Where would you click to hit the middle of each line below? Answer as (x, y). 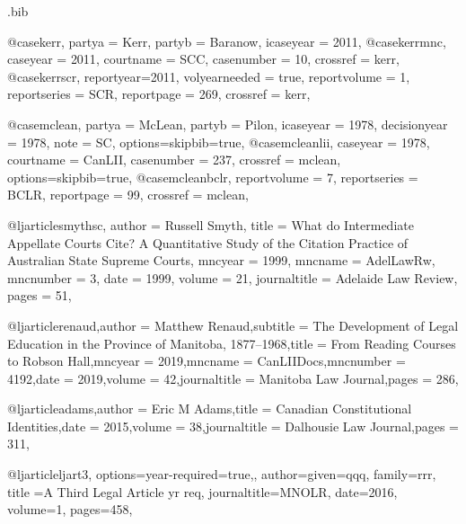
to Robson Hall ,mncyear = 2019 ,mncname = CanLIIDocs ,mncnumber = (207, 361)
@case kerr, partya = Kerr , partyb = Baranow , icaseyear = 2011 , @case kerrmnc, (227, 41)
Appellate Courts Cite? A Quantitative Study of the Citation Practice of (208, 242)
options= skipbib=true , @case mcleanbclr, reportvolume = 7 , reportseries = (213, 177)
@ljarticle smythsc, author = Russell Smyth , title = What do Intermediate (211, 224)
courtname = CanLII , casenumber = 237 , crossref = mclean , (174, 160)
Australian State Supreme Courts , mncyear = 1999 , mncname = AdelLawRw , (221, 260)
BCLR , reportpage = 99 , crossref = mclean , (128, 195)
